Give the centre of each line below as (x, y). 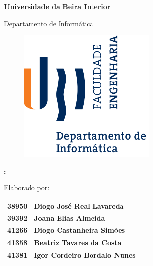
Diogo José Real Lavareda (79, 205)
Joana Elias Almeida (70, 218)
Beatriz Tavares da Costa (78, 243)
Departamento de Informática (49, 23)
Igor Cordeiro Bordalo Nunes (85, 255)
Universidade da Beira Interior (57, 6)
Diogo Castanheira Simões (80, 230)
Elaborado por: (27, 188)
